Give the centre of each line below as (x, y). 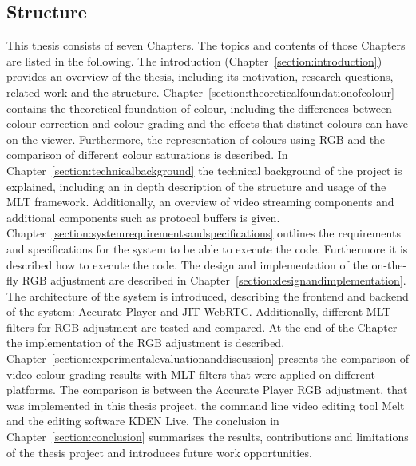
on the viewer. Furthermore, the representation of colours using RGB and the (196, 139)
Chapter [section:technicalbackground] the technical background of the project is (204, 170)
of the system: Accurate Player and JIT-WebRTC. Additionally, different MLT (199, 311)
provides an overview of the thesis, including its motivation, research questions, (200, 76)
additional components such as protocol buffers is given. (143, 217)
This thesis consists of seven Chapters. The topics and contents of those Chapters (206, 45)
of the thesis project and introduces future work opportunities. (159, 452)
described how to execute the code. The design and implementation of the (187, 264)
